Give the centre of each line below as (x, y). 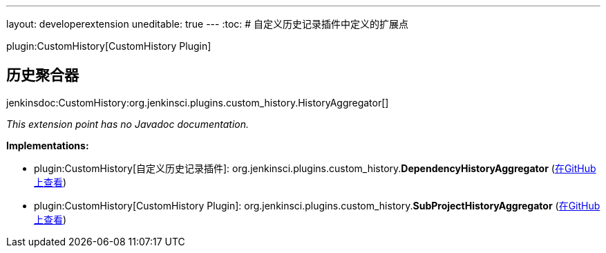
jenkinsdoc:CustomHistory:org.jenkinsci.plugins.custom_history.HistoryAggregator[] (198, 102)
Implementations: (48, 145)
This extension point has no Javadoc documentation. (128, 124)
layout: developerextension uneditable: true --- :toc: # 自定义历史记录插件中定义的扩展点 (208, 24)
